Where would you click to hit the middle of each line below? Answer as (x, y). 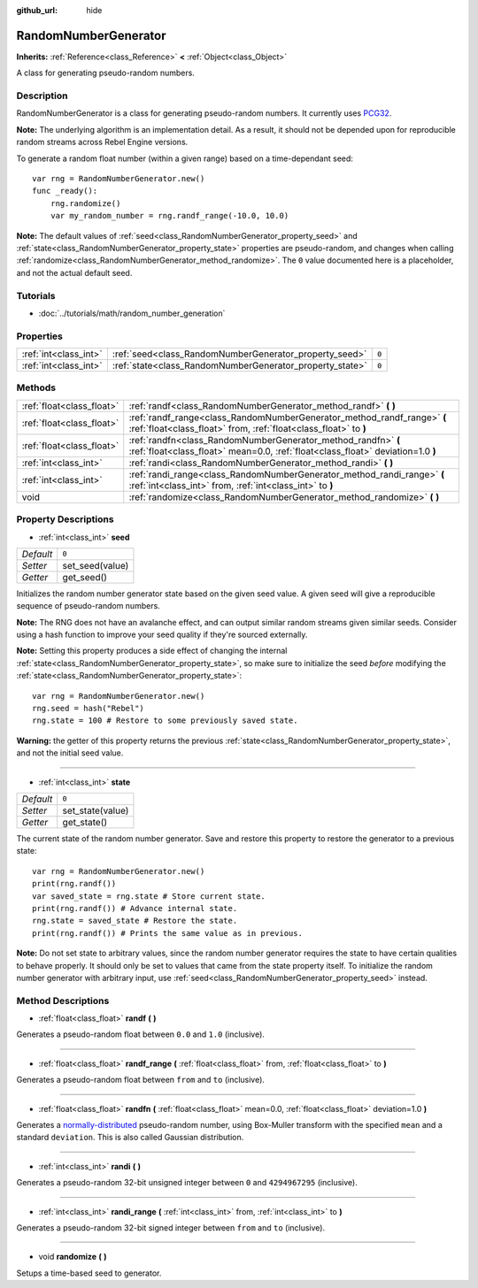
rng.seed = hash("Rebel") (89, 709)
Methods (36, 387)
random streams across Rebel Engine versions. (102, 142)
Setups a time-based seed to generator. (89, 1273)
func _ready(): (65, 191)
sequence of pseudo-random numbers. (89, 606)
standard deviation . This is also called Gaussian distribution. (130, 1138)
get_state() (85, 822)
